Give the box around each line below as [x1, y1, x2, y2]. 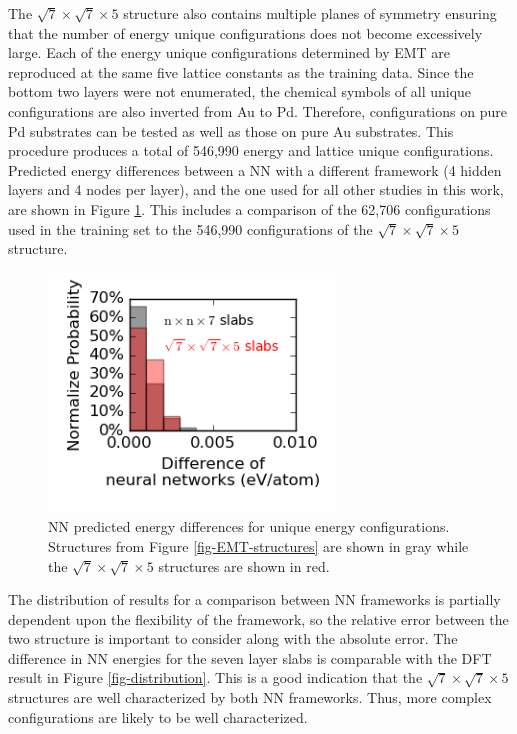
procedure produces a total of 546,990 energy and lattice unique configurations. [8, 140, 494, 161]
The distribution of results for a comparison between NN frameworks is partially [8, 589, 501, 610]
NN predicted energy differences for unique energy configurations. [48, 516, 450, 537]
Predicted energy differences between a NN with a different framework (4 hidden [8, 159, 502, 180]
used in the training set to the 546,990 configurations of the [8, 218, 373, 239]
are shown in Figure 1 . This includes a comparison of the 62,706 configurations [8, 198, 491, 219]
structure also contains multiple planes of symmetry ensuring [123, 3, 497, 23]
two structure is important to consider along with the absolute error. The [8, 628, 458, 649]
